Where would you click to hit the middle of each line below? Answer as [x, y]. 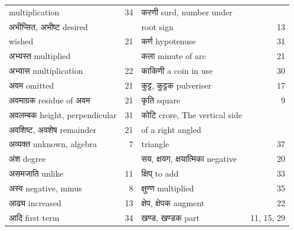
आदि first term [34, 217]
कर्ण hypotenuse [169, 41]
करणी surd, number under [187, 12]
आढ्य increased [35, 202]
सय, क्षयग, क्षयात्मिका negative [189, 159]
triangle [155, 144]
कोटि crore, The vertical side [192, 114]
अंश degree [27, 159]
